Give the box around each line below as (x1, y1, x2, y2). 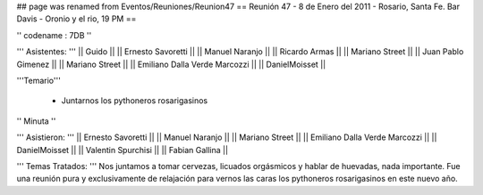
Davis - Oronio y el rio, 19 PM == (16, 13, 137, 24)
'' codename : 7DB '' (16, 29, 92, 40)
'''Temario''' (16, 75, 62, 85)
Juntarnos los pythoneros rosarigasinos (61, 95, 208, 106)
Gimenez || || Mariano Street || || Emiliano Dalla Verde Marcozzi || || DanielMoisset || (16, 59, 326, 69)
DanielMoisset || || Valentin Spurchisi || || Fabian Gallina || (16, 144, 228, 155)
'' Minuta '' (16, 116, 56, 126)
